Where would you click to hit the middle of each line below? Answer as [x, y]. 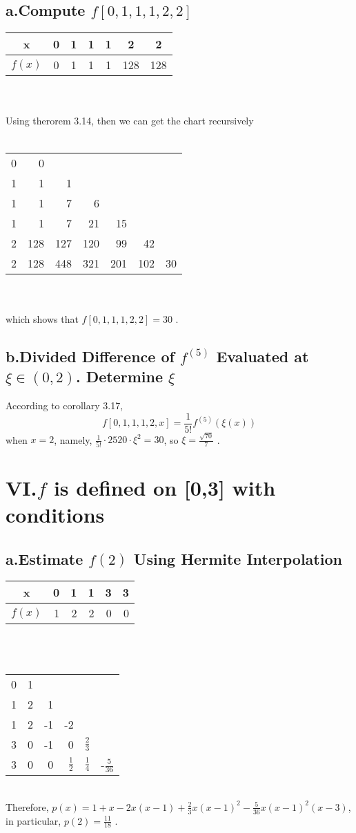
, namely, [73, 439]
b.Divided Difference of [90, 356]
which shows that [42, 318]
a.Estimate [44, 558]
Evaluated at [263, 356]
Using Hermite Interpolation [238, 558]
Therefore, [27, 806]
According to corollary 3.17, [65, 405]
